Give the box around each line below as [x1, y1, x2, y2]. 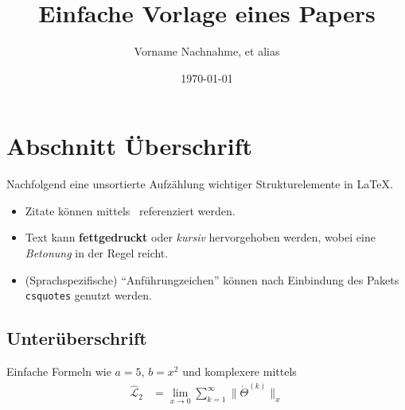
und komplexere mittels [182, 363, 297, 380]
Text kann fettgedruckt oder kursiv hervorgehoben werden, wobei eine [25, 229, 376, 246]
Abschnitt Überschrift [6, 130, 252, 162]
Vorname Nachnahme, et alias [134, 43, 280, 60]
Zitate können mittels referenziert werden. [25, 202, 236, 219]
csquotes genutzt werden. [25, 287, 152, 304]
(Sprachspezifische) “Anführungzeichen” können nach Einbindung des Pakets [25, 271, 399, 288]
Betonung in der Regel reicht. [25, 245, 169, 261]
